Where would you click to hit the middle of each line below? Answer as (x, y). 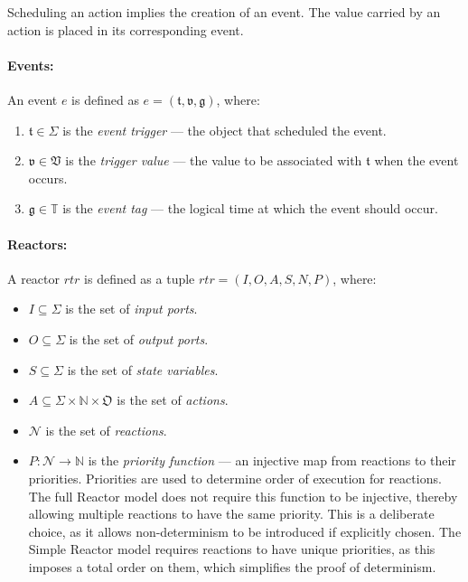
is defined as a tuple (140, 278)
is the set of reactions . (106, 430)
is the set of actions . (173, 400)
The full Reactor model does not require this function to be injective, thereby (243, 496)
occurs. (48, 178)
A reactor (34, 278)
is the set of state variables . (143, 369)
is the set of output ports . (139, 338)
